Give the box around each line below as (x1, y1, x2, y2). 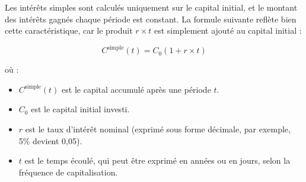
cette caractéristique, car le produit (5, 24, 133, 37)
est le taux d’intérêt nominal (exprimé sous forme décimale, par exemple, (25, 123, 291, 135)
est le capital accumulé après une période (62, 83, 211, 95)
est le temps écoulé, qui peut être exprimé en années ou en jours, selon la (24, 154, 291, 167)
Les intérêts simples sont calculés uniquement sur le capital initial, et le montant (5, 1, 298, 13)
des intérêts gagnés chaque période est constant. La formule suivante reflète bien (5, 12, 297, 25)
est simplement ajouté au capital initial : (154, 24, 302, 37)
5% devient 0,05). (18, 134, 82, 147)
